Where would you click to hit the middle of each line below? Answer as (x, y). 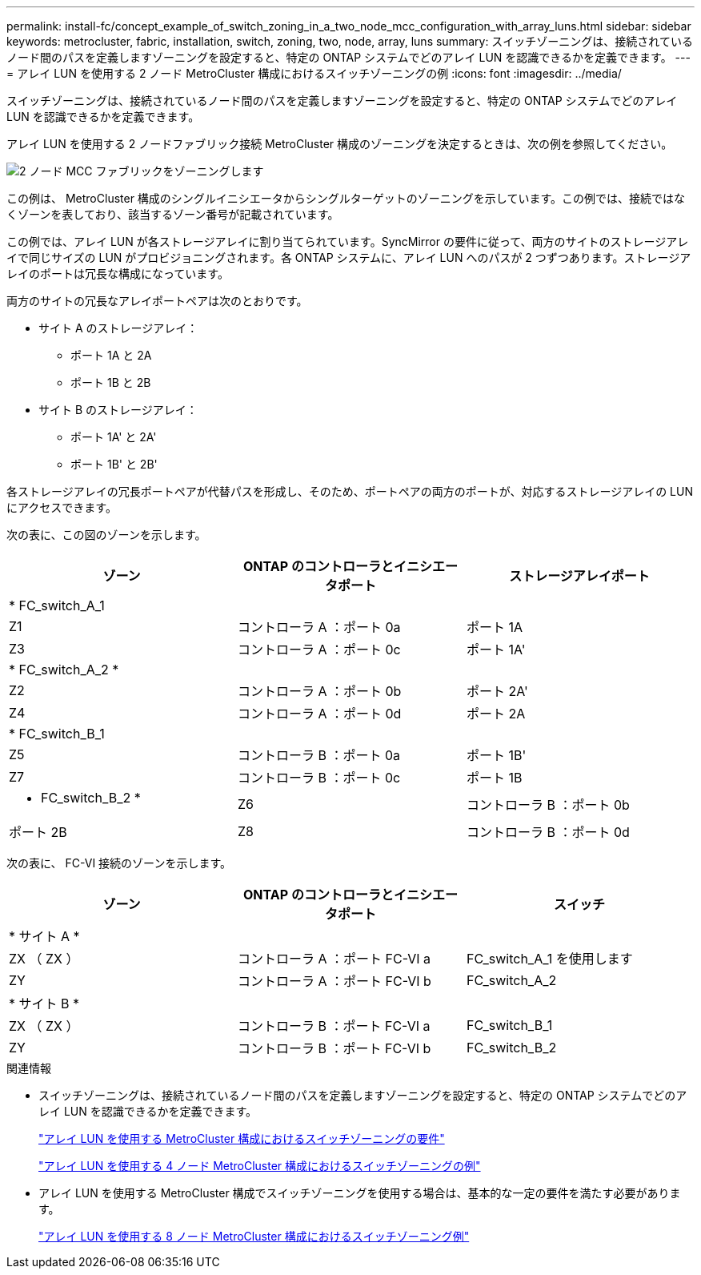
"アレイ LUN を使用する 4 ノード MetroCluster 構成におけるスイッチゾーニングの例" (260, 1166)
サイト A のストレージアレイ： (118, 328)
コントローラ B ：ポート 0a (319, 755)
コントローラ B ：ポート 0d (548, 832)
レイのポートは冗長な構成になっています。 (118, 274)
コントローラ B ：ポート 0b (548, 805)
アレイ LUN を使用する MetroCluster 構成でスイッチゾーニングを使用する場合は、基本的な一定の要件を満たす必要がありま (360, 1193)
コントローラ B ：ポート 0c (319, 778)
